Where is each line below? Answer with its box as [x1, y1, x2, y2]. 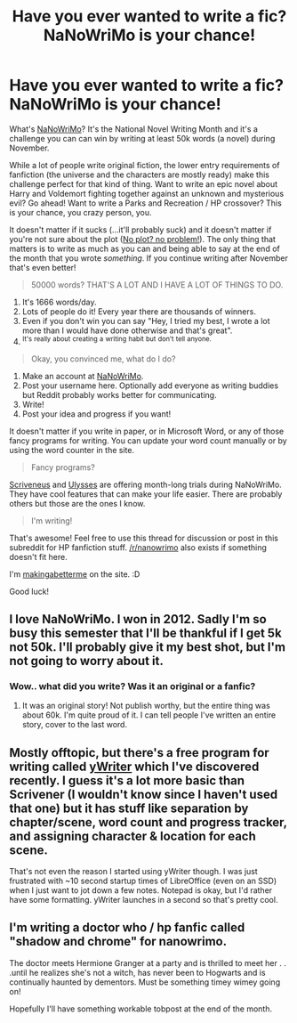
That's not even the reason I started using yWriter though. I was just [9, 866, 258, 877]
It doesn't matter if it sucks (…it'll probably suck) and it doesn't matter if [9, 224, 272, 235]
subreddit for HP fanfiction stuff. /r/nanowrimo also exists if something [9, 541, 267, 553]
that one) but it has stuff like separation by [9, 800, 249, 816]
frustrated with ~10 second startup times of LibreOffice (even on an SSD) [9, 875, 277, 887]
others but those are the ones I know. [9, 498, 146, 508]
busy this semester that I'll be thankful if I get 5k [9, 625, 282, 640]
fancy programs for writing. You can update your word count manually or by [9, 434, 287, 446]
